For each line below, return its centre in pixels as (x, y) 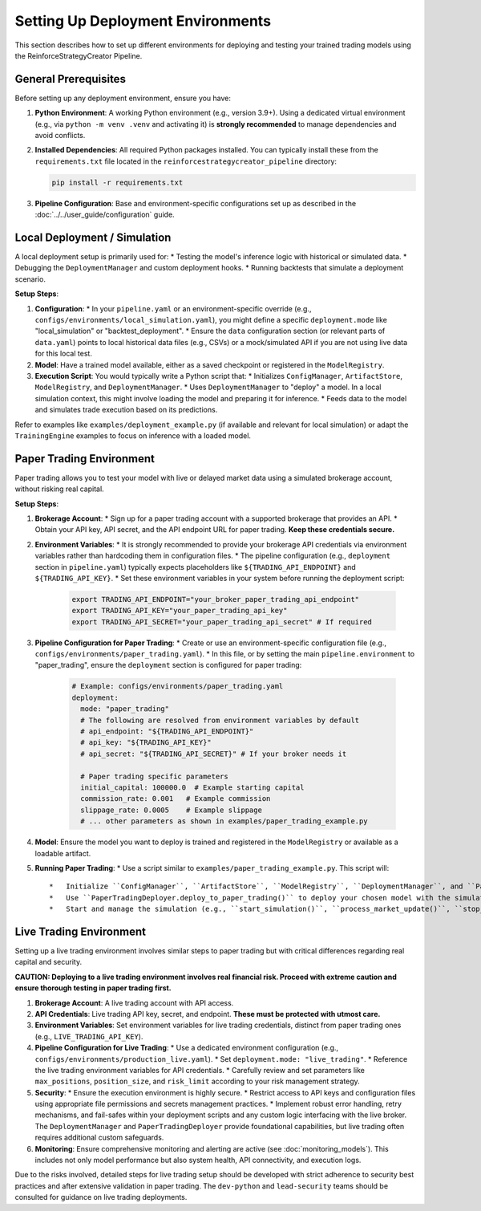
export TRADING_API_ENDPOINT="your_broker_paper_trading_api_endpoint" (216, 599)
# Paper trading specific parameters (154, 776)
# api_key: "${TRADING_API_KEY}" (146, 743)
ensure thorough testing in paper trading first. (93, 988)
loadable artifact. (63, 853)
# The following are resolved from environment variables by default (220, 720)
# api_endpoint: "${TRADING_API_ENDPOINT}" (167, 731)
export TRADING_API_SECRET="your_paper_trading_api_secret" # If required (222, 622)
